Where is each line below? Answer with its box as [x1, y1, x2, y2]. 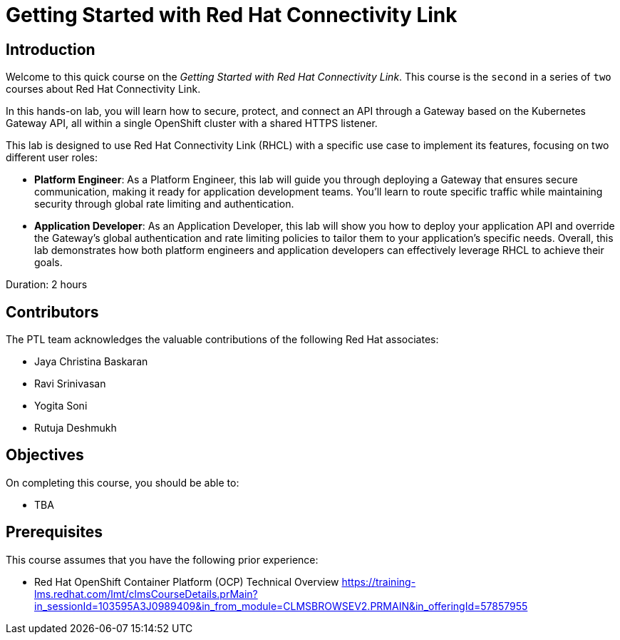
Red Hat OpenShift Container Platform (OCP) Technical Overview [34, 575, 339, 588]
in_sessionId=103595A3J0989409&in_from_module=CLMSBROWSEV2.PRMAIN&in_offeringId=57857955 [34, 599, 528, 612]
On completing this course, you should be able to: [6, 476, 239, 489]
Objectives [6, 446, 84, 464]
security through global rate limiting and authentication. [34, 198, 294, 210]
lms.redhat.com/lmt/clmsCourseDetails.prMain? [34, 587, 258, 600]
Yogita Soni [34, 400, 88, 412]
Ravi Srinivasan [34, 377, 106, 390]
